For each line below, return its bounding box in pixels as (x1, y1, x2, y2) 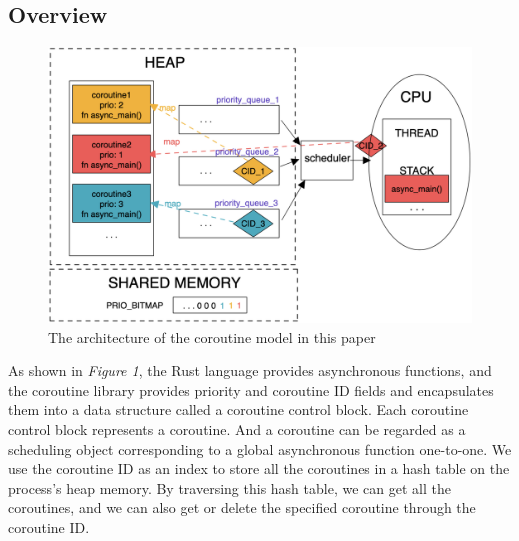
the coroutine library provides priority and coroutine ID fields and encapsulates (8, 379, 494, 400)
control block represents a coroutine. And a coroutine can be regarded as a (8, 418, 466, 439)
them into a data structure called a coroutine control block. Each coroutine (8, 399, 469, 420)
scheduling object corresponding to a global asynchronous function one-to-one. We (8, 438, 512, 459)
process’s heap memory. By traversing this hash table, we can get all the (8, 477, 451, 498)
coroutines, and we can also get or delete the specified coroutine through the (8, 497, 476, 518)
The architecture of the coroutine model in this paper (48, 326, 376, 347)
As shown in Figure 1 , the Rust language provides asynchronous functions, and (8, 360, 492, 381)
